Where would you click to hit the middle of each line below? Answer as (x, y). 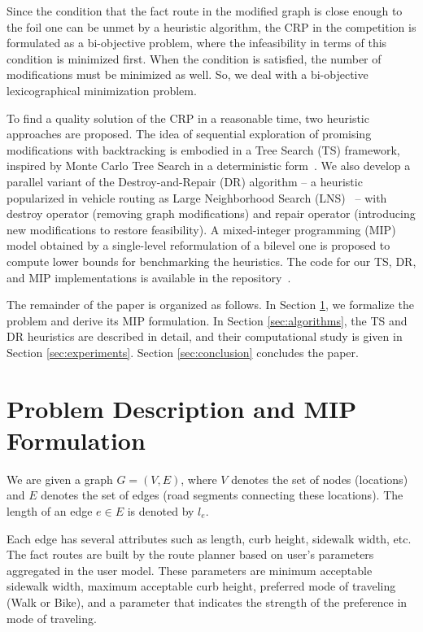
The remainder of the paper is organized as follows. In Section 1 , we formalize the (210, 305)
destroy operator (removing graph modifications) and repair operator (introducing (211, 214)
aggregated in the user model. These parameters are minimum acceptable (190, 570)
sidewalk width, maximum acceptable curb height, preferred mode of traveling (201, 586)
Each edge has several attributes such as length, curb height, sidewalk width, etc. (209, 538)
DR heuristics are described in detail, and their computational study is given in (205, 336)
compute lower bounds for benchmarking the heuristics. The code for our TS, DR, (211, 261)
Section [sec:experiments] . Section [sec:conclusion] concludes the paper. (183, 352)
